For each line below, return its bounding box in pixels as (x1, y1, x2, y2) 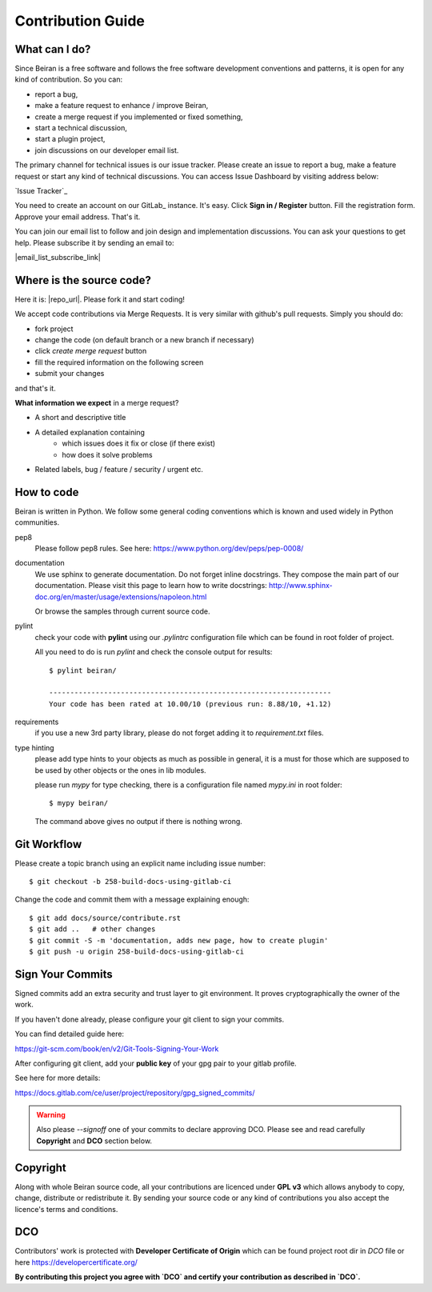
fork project (34, 324, 74, 334)
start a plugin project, (34, 134, 106, 144)
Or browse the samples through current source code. (34, 606, 211, 616)
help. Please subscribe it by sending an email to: (14, 238, 174, 247)
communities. (14, 518, 60, 527)
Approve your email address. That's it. (14, 212, 141, 222)
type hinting (14, 742, 55, 752)
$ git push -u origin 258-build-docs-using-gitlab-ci (29, 947, 244, 956)
